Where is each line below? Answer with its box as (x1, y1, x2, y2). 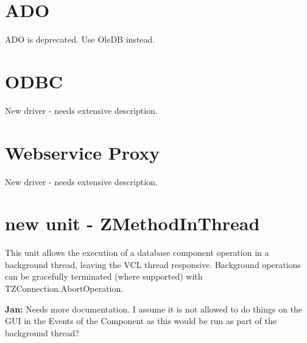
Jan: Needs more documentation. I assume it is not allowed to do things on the (5, 302, 303, 315)
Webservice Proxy (5, 140, 160, 164)
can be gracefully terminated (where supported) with (5, 270, 203, 283)
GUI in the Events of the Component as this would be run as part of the (5, 314, 277, 327)
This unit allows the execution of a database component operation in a (5, 246, 269, 259)
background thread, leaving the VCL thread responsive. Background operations (5, 258, 301, 271)
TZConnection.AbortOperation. (5, 282, 124, 295)
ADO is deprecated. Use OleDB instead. (5, 33, 155, 46)
